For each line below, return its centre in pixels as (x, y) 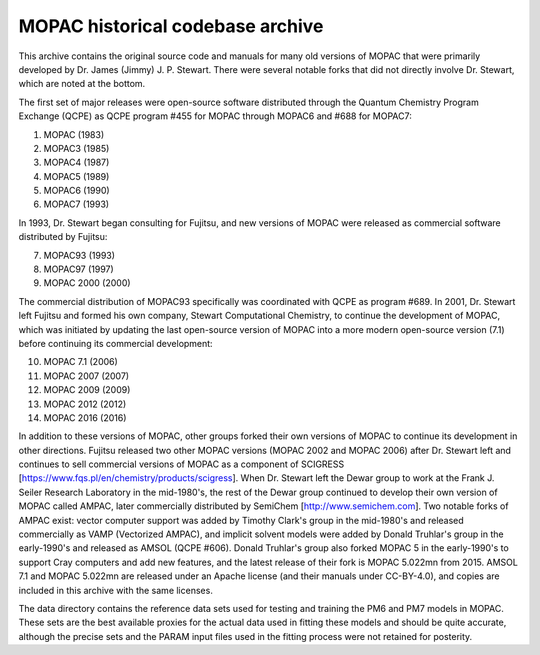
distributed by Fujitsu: (63, 237)
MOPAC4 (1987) (76, 162)
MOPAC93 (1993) (79, 255)
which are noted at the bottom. (82, 84)
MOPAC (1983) (74, 134)
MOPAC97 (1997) (78, 269)
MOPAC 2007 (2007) (86, 376)
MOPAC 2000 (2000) (87, 283)
